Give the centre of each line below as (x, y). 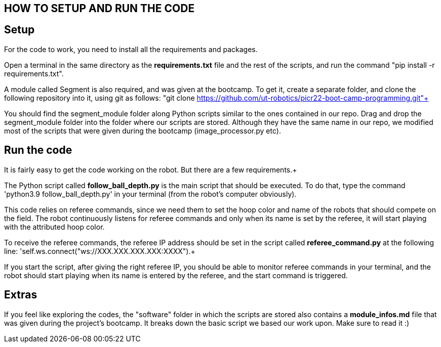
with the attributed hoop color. (54, 227)
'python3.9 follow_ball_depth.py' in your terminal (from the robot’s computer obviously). (150, 194)
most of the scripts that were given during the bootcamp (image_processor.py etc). (143, 131)
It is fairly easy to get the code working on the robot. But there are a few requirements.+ (151, 169)
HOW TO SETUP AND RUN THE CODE (99, 8)
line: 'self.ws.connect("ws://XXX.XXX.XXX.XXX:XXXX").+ (100, 251)
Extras (21, 295)
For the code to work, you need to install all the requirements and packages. (131, 49)
